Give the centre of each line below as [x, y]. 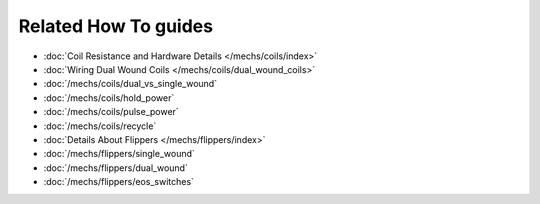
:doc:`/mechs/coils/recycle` [100, 126]
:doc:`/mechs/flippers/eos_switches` [119, 182]
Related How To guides [116, 26]
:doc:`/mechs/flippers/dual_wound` [116, 167]
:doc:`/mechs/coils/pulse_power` [111, 112]
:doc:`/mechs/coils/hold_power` [109, 97]
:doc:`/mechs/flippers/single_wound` [119, 154]
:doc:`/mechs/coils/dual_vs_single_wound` [130, 84]
